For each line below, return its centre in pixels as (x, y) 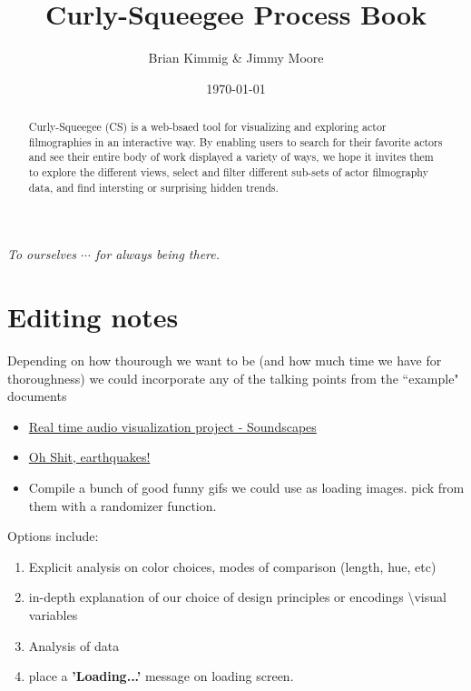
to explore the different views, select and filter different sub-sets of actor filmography (228, 172)
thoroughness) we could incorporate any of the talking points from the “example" (233, 378)
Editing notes (93, 317)
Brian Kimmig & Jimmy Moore (236, 58)
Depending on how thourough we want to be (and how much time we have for (225, 361)
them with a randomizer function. (123, 505)
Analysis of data (74, 645)
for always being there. (157, 254)
